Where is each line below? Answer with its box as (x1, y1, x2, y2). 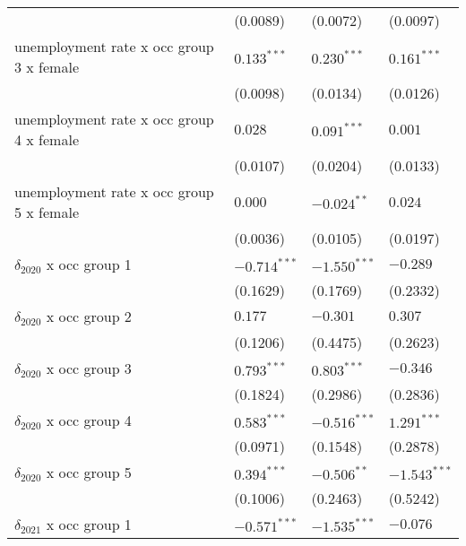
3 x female (14, 56, 79, 77)
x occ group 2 (46, 306, 132, 326)
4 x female (14, 129, 79, 150)
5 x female (14, 202, 79, 222)
